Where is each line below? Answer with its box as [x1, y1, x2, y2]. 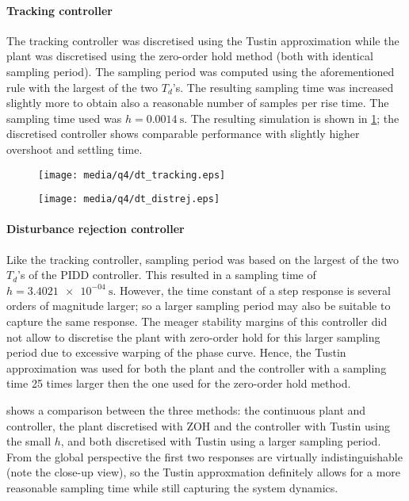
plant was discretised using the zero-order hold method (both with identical [6, 48, 373, 64]
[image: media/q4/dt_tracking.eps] [38, 169, 226, 181]
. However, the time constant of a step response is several [113, 281, 391, 298]
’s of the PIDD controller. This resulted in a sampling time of [17, 266, 316, 283]
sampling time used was [6, 109, 122, 126]
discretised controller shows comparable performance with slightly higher [6, 125, 360, 142]
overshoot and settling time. [6, 140, 143, 157]
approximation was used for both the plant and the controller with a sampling [6, 359, 387, 376]
